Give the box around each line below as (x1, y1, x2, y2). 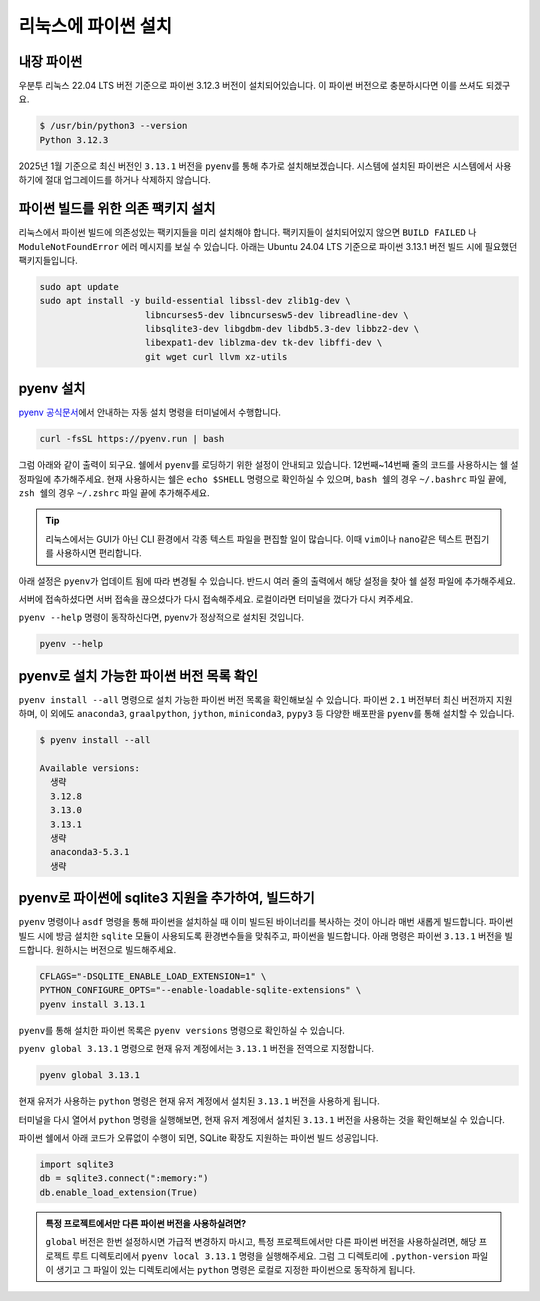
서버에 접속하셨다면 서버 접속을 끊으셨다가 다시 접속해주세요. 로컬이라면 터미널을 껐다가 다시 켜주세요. (18, 593, 414, 605)
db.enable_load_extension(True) (39, 1186, 199, 1198)
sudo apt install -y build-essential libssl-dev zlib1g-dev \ (39, 295, 351, 307)
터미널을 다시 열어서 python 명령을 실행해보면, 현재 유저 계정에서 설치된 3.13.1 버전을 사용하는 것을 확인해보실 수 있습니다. (18, 1113, 505, 1125)
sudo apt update (39, 281, 120, 292)
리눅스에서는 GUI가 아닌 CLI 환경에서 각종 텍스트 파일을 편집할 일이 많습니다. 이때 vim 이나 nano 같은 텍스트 (45, 533, 464, 545)
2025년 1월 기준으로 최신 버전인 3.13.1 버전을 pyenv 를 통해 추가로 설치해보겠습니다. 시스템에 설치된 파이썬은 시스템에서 (18, 160, 494, 172)
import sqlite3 (39, 1158, 114, 1170)
